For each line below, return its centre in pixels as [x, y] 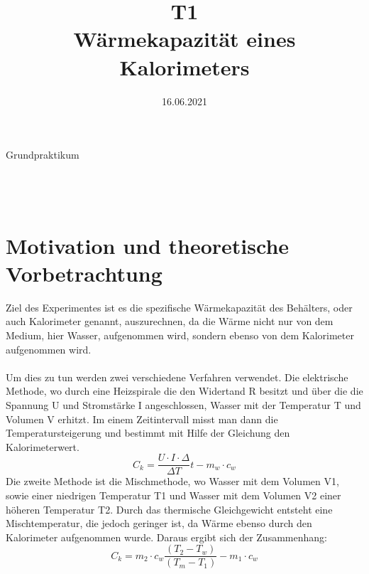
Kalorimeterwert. [43, 446]
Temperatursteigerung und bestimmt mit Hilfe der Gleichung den [148, 433]
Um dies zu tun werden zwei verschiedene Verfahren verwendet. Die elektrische [177, 377]
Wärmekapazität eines [184, 39]
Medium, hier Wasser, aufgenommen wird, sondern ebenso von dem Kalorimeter [180, 335]
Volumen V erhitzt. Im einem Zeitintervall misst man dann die [142, 419]
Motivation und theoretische [148, 245]
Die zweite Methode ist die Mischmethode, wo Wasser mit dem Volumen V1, [172, 481]
